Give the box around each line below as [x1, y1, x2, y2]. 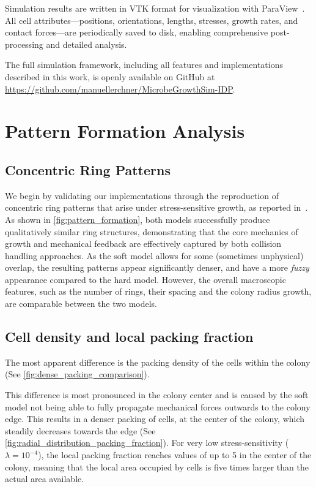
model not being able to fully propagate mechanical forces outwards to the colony [5, 400, 310, 413]
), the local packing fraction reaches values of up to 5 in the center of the [38, 448, 312, 461]
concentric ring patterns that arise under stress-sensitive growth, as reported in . [5, 201, 308, 214]
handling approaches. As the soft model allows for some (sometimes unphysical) [5, 249, 304, 262]
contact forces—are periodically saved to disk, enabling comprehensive [5, 26, 268, 39]
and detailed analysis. [46, 37, 127, 50]
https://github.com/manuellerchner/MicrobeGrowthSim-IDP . [5, 82, 235, 95]
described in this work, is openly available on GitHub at [5, 70, 215, 83]
